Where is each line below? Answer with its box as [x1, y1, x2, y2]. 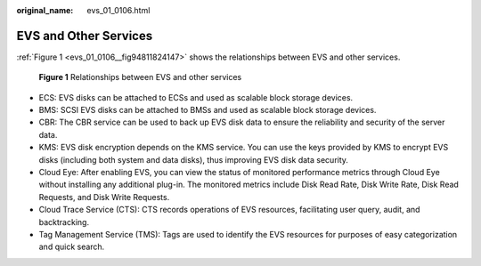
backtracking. [38, 216, 89, 227]
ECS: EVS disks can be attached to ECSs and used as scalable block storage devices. [38, 92, 354, 102]
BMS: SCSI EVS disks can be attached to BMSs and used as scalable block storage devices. [38, 105, 377, 116]
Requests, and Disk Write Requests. [38, 191, 170, 202]
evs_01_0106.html [86, 5, 151, 15]
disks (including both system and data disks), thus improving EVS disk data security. [38, 154, 349, 165]
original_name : [16, 5, 74, 15]
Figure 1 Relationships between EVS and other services [38, 72, 242, 83]
